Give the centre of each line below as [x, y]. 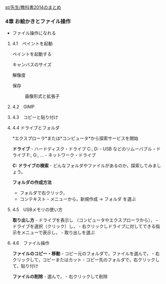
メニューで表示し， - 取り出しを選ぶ [58, 232]
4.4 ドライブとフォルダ [36, 128]
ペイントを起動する [32, 54]
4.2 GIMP [23, 107]
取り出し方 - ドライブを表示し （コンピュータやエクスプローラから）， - [85, 220]
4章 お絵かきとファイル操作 [38, 21]
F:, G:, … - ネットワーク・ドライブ [61, 155]
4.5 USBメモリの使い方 [37, 210]
